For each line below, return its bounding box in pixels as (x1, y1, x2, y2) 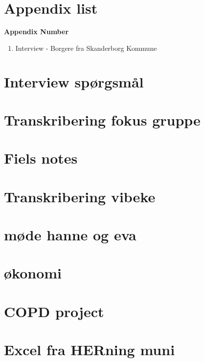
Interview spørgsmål (4, 71, 144, 91)
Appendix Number (4, 26, 69, 37)
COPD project (4, 301, 104, 321)
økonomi (4, 263, 62, 283)
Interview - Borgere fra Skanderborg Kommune (15, 43, 157, 53)
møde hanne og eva (4, 225, 136, 244)
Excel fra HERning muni (4, 340, 175, 360)
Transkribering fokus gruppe (4, 109, 201, 129)
